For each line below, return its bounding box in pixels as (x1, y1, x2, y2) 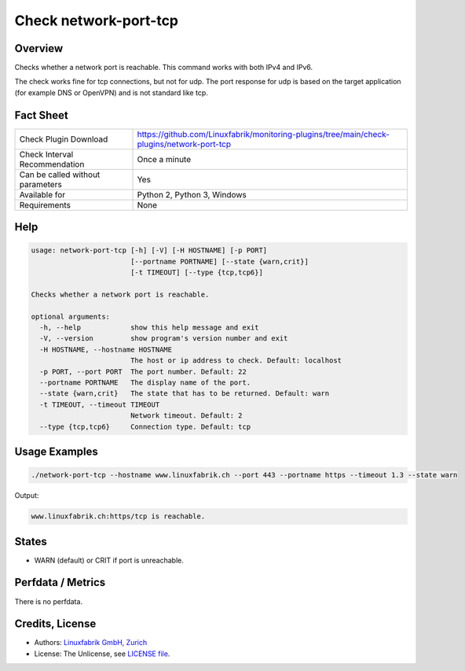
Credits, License (14, 618, 97, 631)
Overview (14, 42, 64, 55)
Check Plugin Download (19, 134, 108, 145)
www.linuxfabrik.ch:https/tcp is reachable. (31, 512, 206, 521)
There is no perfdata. (14, 596, 82, 606)
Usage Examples (14, 445, 98, 459)
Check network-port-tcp (14, 12, 179, 29)
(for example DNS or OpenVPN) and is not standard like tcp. (14, 87, 208, 98)
